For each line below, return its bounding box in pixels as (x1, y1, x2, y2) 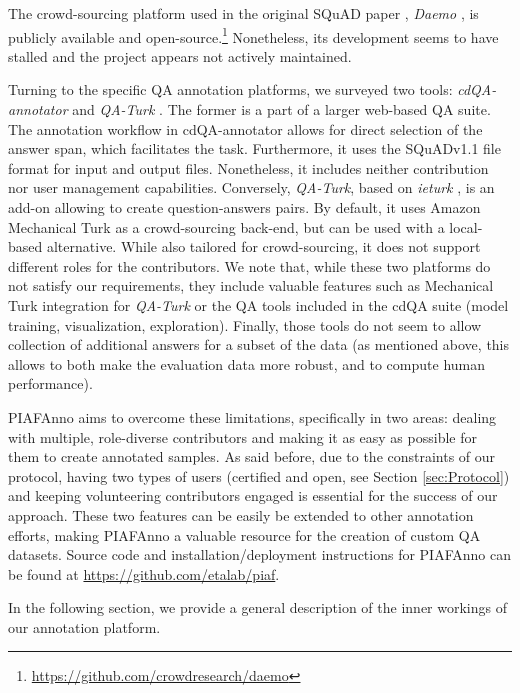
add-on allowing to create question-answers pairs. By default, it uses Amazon (8, 197, 481, 217)
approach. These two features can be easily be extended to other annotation (8, 504, 474, 525)
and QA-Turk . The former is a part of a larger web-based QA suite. (72, 99, 491, 120)
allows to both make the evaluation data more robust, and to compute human (8, 353, 486, 374)
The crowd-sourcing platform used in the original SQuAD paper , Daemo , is (8, 3, 479, 23)
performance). (8, 373, 93, 394)
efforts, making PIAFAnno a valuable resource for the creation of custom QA (8, 524, 481, 545)
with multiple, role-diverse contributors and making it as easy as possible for (8, 426, 477, 447)
